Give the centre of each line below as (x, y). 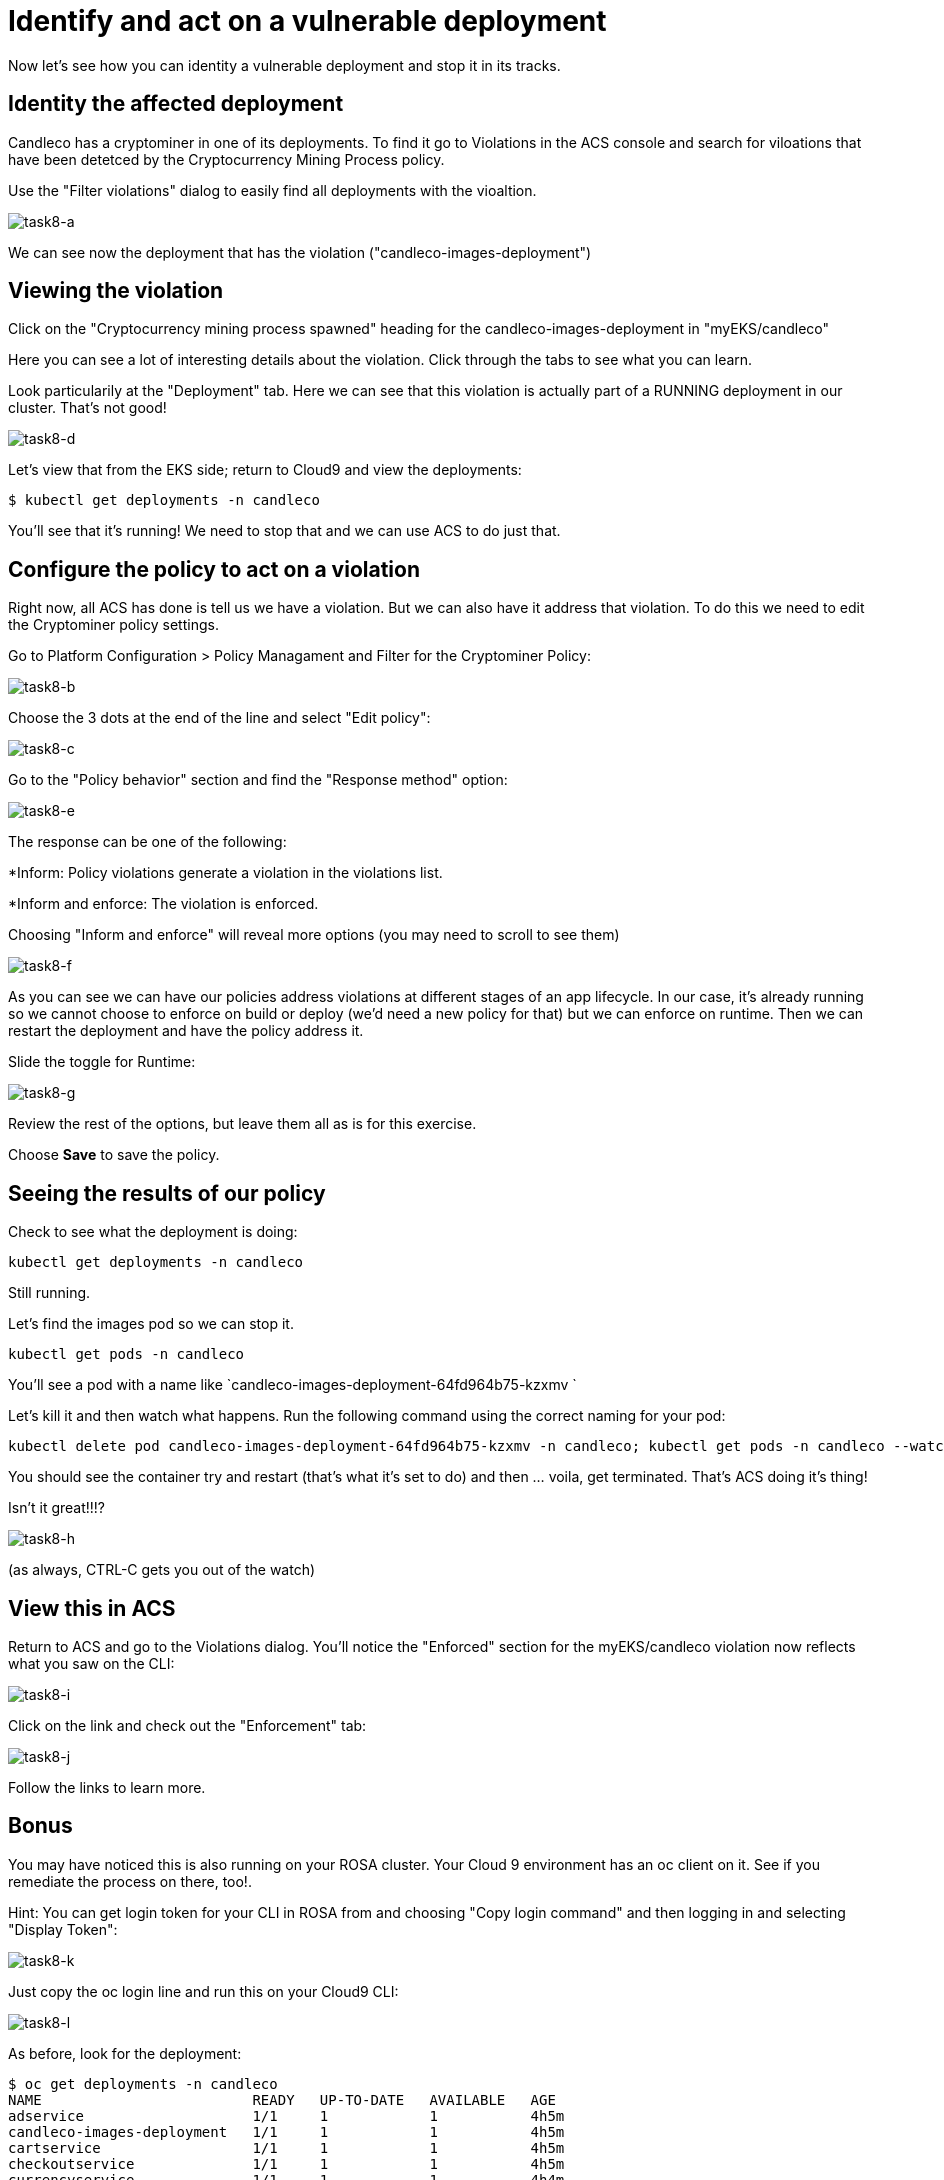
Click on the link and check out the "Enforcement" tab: (187, 1725)
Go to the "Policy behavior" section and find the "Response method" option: (258, 780)
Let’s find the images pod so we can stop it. (151, 1324)
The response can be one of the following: (147, 842)
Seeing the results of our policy (167, 1193)
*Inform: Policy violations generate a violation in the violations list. (225, 873)
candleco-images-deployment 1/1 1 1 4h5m (286, 2131)
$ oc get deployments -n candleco (143, 2083)
